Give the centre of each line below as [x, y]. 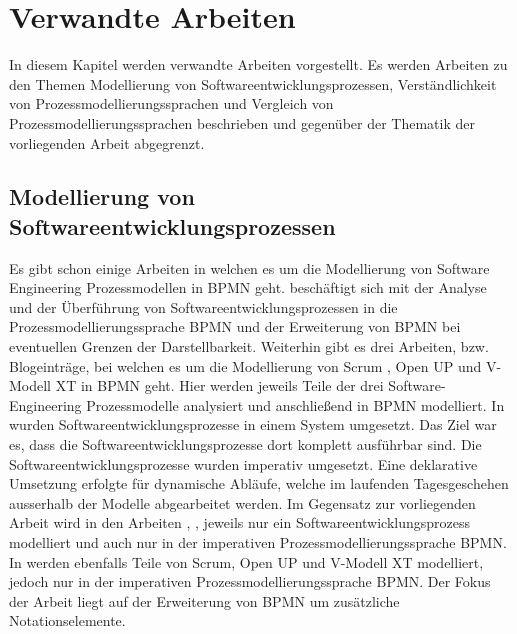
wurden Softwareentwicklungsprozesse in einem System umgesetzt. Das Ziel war [253, 424]
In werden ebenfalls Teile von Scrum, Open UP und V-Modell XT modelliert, [246, 561]
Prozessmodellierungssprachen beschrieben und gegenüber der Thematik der [242, 122]
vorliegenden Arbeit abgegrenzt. [107, 142]
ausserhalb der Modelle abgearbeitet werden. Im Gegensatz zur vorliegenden [242, 502]
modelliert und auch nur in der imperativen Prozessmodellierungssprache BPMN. [258, 542]
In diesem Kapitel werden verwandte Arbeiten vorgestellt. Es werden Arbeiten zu [258, 64]
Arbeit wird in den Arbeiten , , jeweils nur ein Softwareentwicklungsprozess [240, 522]
